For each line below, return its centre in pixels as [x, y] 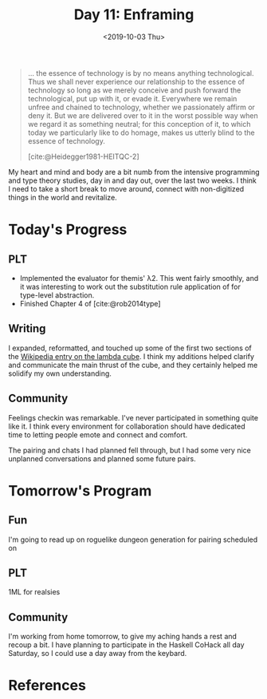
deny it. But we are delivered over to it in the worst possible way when [143, 115]
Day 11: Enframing [134, 15]
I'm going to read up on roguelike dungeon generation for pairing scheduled [133, 539]
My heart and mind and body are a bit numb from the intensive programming [134, 172]
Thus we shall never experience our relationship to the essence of [136, 81]
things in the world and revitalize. [63, 197]
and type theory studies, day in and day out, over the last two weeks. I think [133, 180]
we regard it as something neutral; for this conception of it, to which [139, 124]
